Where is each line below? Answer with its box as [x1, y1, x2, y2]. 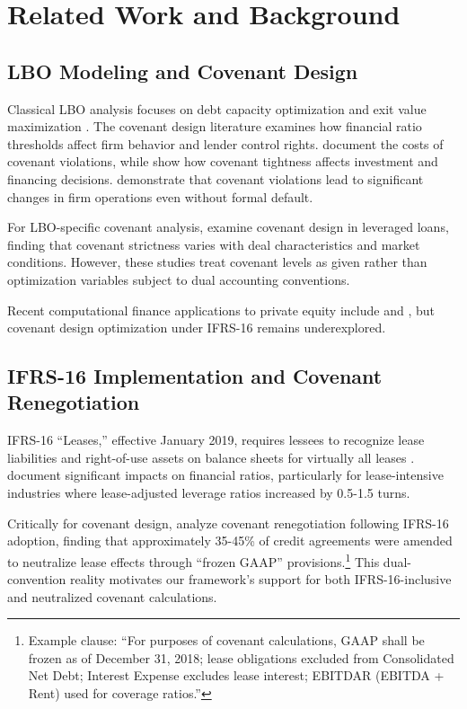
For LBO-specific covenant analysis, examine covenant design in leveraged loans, [7, 217, 449, 236]
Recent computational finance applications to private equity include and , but [7, 300, 435, 319]
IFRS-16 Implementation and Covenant [7, 362, 383, 390]
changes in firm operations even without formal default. [7, 187, 313, 206]
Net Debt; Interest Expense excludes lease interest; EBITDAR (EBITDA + [28, 666, 445, 685]
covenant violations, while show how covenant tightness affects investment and [7, 152, 438, 171]
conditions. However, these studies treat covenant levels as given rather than [7, 253, 427, 271]
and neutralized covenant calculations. [7, 587, 217, 606]
